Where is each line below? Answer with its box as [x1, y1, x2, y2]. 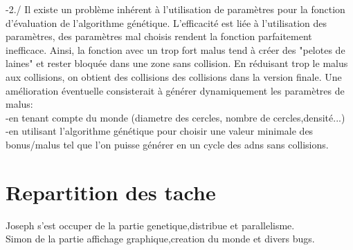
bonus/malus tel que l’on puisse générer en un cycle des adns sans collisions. [6, 137, 329, 151]
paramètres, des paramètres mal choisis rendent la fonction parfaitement [6, 29, 312, 44]
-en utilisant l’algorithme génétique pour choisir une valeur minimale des [6, 124, 314, 138]
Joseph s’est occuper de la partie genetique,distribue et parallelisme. [6, 218, 295, 232]
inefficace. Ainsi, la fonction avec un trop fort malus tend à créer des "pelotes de [6, 42, 345, 57]
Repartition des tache [6, 177, 216, 206]
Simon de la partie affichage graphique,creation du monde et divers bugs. [6, 231, 315, 246]
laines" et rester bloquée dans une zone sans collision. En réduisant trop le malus [6, 56, 348, 70]
